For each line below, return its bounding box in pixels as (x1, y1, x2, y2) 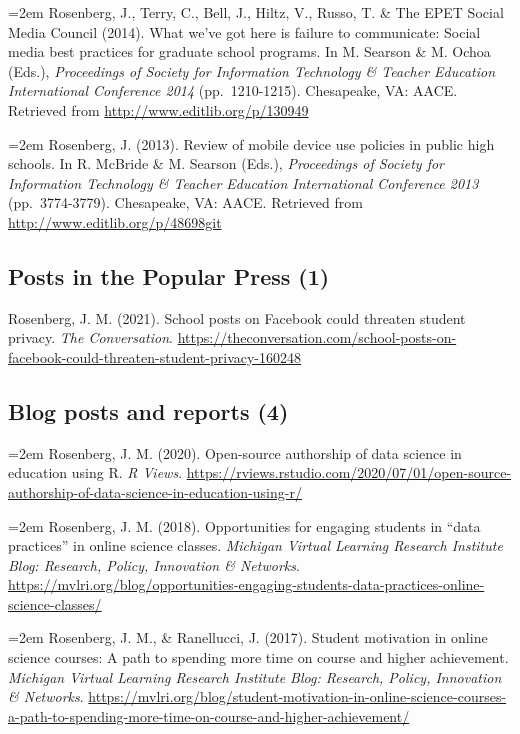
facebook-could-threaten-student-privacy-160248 (8, 346, 302, 367)
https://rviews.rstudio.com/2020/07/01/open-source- (186, 462, 512, 483)
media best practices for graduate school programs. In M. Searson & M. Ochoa (8, 41, 491, 62)
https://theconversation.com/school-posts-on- (177, 327, 457, 348)
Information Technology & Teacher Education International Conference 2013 (8, 172, 479, 193)
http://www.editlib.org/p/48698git (8, 211, 222, 232)
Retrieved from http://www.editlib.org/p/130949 (8, 99, 309, 120)
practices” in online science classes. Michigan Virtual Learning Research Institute (8, 535, 503, 556)
